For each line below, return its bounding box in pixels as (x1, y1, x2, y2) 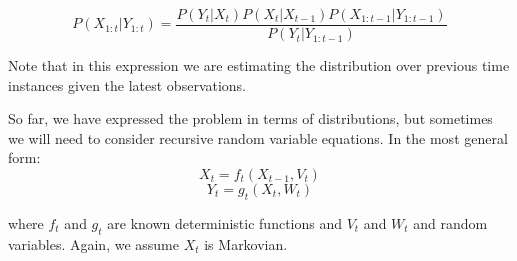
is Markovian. (204, 233, 288, 254)
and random (413, 212, 488, 233)
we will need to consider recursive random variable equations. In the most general (8, 127, 508, 148)
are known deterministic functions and (107, 212, 343, 233)
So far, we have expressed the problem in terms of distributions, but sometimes (8, 108, 493, 129)
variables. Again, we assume (8, 233, 179, 254)
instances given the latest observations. (8, 74, 247, 95)
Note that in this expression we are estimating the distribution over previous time (8, 55, 510, 76)
